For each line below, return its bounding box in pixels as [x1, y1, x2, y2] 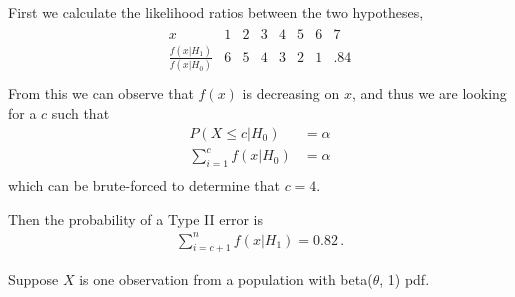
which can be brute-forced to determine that [8, 174, 280, 195]
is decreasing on [242, 83, 340, 104]
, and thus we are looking [351, 83, 507, 104]
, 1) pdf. [379, 269, 430, 290]
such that [51, 102, 110, 123]
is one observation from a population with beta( [79, 269, 373, 290]
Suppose [8, 269, 59, 290]
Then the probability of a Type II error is [8, 208, 263, 229]
